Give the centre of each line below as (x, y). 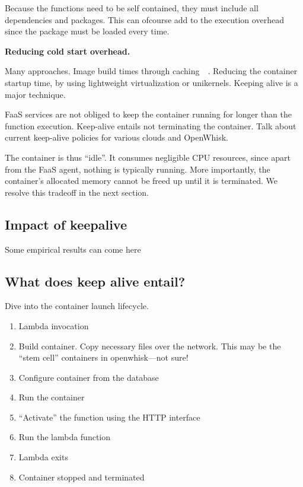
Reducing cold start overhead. (68, 51)
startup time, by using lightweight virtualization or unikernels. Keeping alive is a (151, 82)
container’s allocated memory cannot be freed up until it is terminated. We (141, 181)
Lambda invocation (54, 325)
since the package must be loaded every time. (87, 31)
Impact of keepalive (66, 224)
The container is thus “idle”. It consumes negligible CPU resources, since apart (148, 157)
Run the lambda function (65, 437)
